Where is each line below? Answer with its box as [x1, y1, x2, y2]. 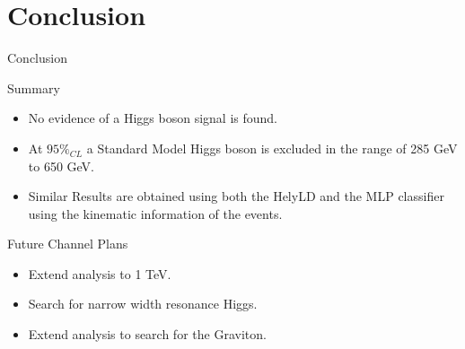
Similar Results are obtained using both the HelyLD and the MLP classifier [28, 187, 444, 205]
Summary [7, 78, 60, 97]
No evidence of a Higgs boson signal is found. [28, 109, 277, 127]
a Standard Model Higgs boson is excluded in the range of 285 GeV [86, 138, 458, 157]
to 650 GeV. [28, 156, 95, 175]
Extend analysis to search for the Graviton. [28, 325, 267, 344]
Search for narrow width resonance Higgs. [28, 294, 258, 313]
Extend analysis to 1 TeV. [28, 264, 171, 283]
